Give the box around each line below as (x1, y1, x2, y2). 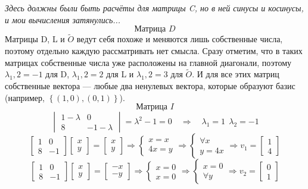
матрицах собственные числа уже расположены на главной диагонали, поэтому (5, 56, 292, 68)
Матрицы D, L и (5, 33, 65, 45)
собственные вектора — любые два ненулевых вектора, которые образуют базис (5, 80, 295, 92)
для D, (45, 68, 70, 80)
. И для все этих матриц (192, 68, 279, 80)
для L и (106, 68, 134, 80)
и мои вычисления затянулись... (5, 13, 121, 26)
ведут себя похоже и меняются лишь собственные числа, (76, 33, 283, 45)
